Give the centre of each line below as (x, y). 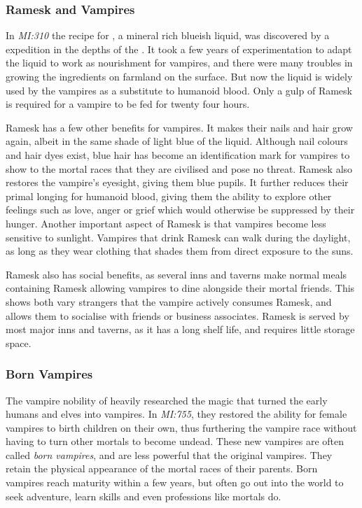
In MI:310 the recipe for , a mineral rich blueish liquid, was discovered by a (168, 35)
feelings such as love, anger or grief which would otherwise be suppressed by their (180, 210)
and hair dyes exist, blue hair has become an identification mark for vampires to (178, 154)
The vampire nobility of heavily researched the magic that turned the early (167, 400)
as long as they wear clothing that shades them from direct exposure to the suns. (180, 251)
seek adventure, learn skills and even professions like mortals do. (144, 496)
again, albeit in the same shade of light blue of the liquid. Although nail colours (177, 141)
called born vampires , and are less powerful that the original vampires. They (169, 454)
